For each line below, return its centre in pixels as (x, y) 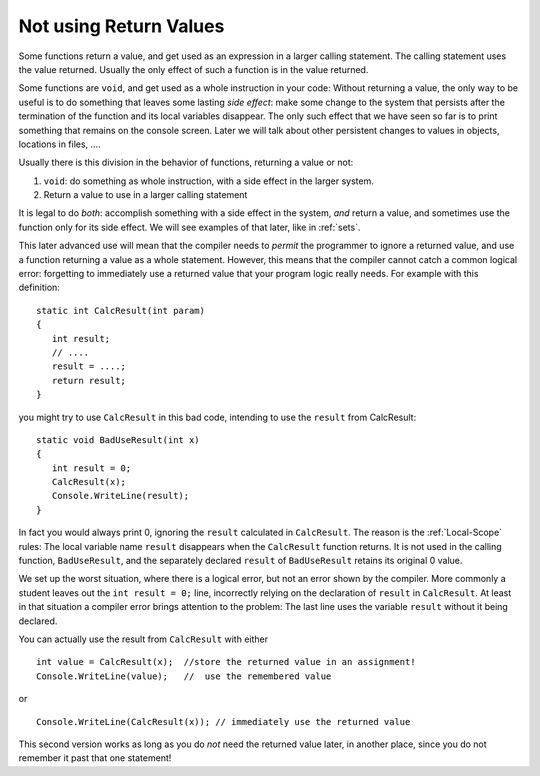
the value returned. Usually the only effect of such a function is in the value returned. (193, 69)
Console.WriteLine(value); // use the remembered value (184, 676)
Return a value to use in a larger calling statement (145, 195)
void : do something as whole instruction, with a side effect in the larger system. (208, 181)
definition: (39, 287)
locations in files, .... (59, 144)
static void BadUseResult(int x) (118, 439)
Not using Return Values (121, 26)
